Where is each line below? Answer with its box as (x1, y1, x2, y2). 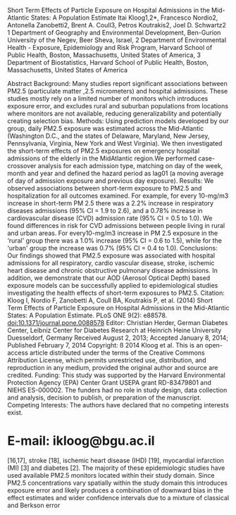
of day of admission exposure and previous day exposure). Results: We (7, 177, 214, 185)
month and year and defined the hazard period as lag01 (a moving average (7, 169, 224, 177)
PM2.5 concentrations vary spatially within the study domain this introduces (7, 478, 228, 487)
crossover (7, 162, 37, 170)
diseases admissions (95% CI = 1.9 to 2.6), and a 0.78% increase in (7, 207, 203, 215)
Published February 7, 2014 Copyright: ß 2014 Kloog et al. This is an (7, 341, 204, 349)
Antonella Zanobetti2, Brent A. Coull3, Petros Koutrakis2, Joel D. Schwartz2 (7, 21, 227, 29)
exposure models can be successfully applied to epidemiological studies (7, 281, 218, 289)
